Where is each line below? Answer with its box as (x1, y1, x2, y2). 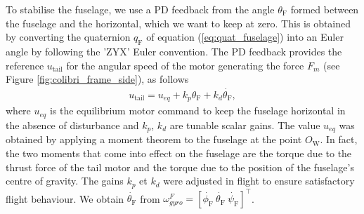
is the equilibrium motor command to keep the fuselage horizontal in (49, 103, 346, 118)
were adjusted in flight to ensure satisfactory (163, 173, 355, 188)
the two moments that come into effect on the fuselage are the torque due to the (6, 145, 352, 160)
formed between (290, 2, 359, 16)
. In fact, (320, 132, 358, 147)
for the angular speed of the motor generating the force (66, 58, 304, 72)
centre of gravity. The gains (6, 173, 124, 188)
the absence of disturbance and (6, 117, 139, 132)
